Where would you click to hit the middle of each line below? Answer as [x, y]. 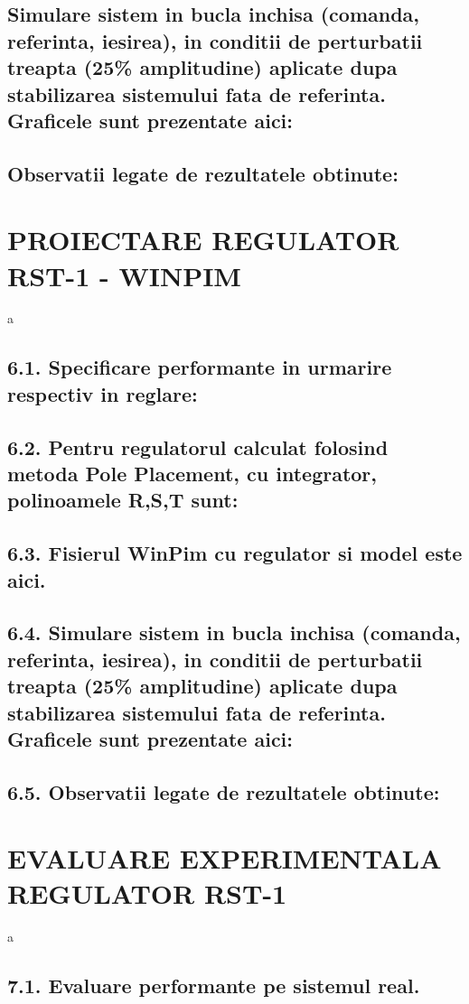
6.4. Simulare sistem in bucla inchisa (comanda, [234, 632]
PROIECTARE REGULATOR [203, 240]
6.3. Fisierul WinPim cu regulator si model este [235, 553]
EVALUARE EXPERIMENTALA [225, 858]
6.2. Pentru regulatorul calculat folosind [198, 446]
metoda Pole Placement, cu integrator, [192, 473]
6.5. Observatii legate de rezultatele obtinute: [224, 791]
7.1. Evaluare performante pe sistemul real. [214, 985]
